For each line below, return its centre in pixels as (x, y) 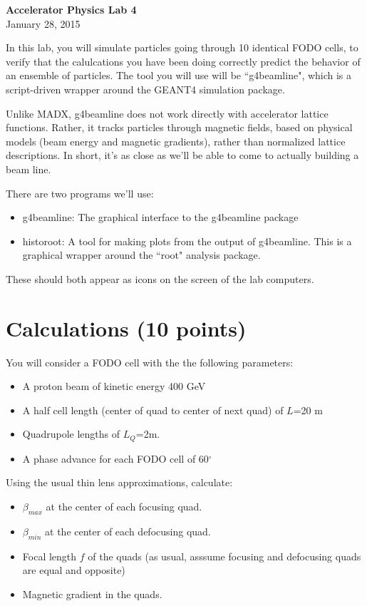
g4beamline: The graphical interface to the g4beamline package (160, 217)
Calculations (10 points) (126, 328)
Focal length (50, 556)
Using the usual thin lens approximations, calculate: (119, 482)
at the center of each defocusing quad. (128, 531)
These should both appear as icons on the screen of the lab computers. (160, 278)
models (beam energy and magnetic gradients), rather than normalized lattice (176, 141)
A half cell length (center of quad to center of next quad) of (153, 410)
